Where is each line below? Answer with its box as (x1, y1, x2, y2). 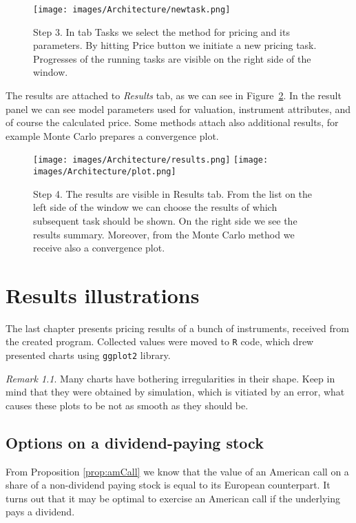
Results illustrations (6, 280, 200, 309)
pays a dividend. (6, 504, 75, 519)
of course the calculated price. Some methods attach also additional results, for (6, 115, 339, 130)
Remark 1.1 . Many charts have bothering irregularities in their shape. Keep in (6, 371, 335, 385)
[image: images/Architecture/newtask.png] (33, 5, 231, 14)
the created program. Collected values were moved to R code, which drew (6, 334, 314, 349)
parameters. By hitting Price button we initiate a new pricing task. (33, 38, 317, 52)
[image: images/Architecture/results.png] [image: (33, 155, 269, 165)
